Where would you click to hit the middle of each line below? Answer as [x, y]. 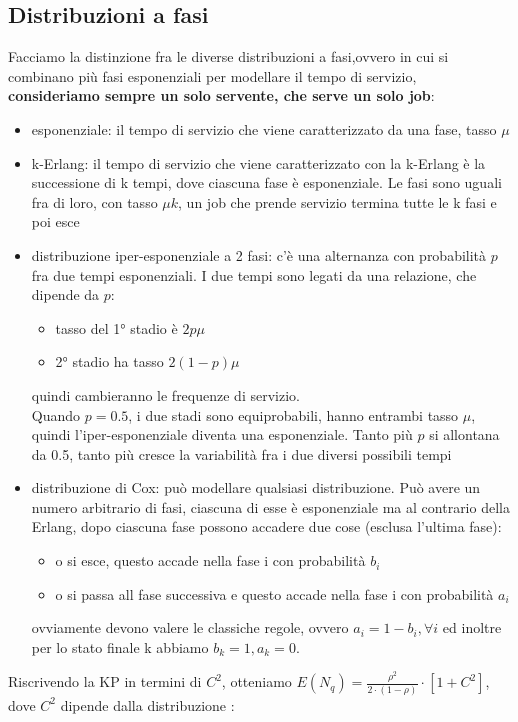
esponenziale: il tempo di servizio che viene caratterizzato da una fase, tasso [264, 128]
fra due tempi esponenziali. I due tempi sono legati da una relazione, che [254, 274]
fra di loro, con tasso [94, 201]
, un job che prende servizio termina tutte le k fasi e [337, 201]
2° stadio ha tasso [109, 361]
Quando [56, 414]
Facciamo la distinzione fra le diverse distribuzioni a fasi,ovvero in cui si [228, 56]
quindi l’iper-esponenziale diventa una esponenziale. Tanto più [222, 434]
